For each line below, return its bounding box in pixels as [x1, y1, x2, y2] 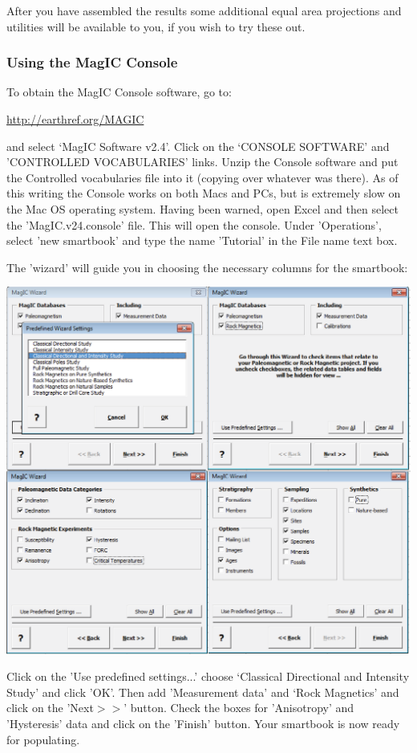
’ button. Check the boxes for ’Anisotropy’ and [123, 699, 354, 716]
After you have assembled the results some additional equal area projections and [6, 2, 402, 18]
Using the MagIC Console [6, 52, 178, 72]
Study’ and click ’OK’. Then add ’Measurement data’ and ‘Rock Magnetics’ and [6, 683, 399, 700]
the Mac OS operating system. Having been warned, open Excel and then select [6, 200, 399, 217]
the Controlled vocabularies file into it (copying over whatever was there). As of [6, 169, 399, 185]
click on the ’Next [6, 699, 94, 716]
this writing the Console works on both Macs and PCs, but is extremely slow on [6, 185, 401, 201]
